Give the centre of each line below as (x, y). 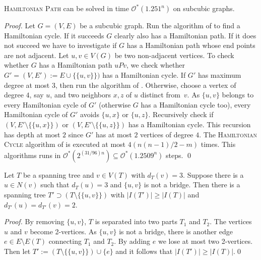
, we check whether (156, 65)
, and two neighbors (81, 95)
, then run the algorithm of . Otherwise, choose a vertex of (146, 85)
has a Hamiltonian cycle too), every (196, 104)
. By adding (132, 241)
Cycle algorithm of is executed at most (65, 144)
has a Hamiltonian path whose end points (191, 45)
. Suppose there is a (213, 174)
